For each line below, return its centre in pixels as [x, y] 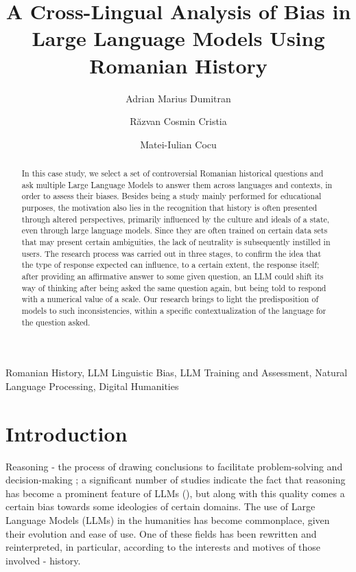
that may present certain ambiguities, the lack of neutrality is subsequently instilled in [176, 242]
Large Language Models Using [178, 38]
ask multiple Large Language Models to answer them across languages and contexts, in [177, 184]
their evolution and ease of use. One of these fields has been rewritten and [161, 533]
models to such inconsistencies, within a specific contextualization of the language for [174, 310]
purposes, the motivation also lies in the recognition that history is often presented [169, 208]
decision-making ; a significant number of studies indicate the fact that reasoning [176, 480]
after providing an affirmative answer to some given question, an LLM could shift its [173, 276]
